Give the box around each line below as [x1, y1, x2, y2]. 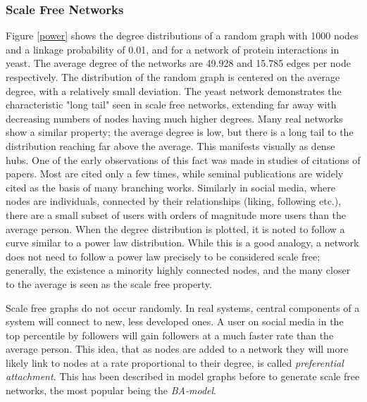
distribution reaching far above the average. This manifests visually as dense [6, 138, 335, 153]
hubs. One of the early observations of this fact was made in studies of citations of [6, 152, 361, 167]
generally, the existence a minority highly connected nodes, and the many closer [6, 263, 351, 277]
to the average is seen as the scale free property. [6, 276, 212, 291]
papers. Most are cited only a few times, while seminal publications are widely [6, 166, 344, 181]
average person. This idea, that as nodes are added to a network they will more [6, 341, 349, 356]
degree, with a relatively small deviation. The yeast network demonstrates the [6, 83, 342, 98]
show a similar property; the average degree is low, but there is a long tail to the [6, 125, 354, 139]
